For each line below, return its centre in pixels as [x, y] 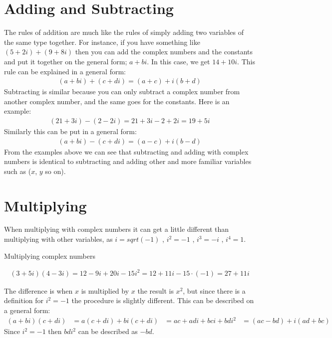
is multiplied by [105, 290]
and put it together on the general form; [66, 61]
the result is [156, 290]
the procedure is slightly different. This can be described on [163, 300]
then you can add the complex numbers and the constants [164, 52]
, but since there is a [214, 290]
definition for [24, 300]
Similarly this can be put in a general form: [70, 131]
